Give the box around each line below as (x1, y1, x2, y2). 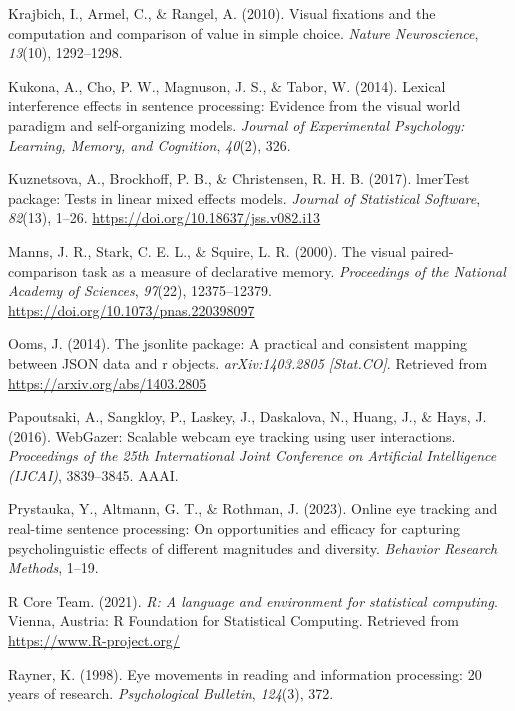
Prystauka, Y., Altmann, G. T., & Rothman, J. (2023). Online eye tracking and (8, 498, 498, 519)
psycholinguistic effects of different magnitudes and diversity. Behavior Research (8, 537, 498, 558)
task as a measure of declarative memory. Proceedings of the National (82, 260, 506, 281)
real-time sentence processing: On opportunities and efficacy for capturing (8, 518, 461, 539)
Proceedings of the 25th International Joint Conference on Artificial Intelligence (8, 445, 497, 466)
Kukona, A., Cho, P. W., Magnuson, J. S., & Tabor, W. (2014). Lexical (8, 75, 446, 96)
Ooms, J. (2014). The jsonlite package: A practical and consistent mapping (8, 333, 468, 354)
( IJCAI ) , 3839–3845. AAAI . (8, 464, 179, 485)
